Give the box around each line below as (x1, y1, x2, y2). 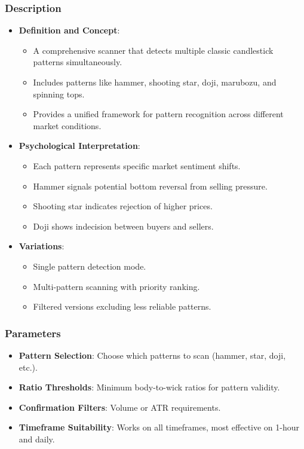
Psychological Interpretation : (19, 139, 140, 152)
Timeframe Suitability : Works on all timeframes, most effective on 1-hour (19, 421, 300, 433)
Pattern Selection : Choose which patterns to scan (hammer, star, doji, (19, 349, 286, 361)
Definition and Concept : (19, 24, 120, 36)
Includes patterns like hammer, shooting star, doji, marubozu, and (33, 76, 277, 88)
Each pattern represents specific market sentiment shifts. (33, 159, 241, 172)
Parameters (5, 325, 61, 340)
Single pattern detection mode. (33, 259, 146, 272)
